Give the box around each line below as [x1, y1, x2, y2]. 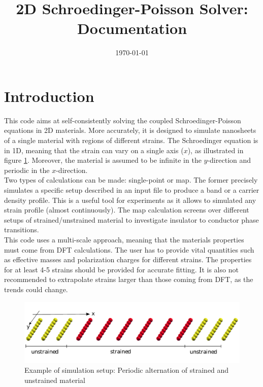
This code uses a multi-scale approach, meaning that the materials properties [4, 234, 244, 244]
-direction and [207, 155, 251, 165]
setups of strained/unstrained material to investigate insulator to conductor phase [4, 214, 259, 225]
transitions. [4, 224, 39, 235]
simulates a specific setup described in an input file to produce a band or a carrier [4, 185, 259, 195]
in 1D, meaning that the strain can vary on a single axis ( [4, 145, 184, 155]
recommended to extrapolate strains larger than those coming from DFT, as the [4, 274, 253, 285]
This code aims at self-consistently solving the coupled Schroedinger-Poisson [4, 115, 241, 125]
